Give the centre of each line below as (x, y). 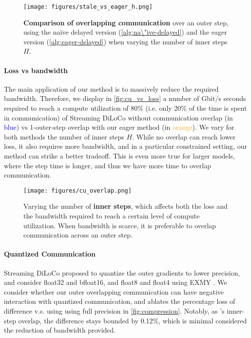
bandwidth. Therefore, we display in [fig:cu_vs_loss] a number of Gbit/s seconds (125, 98)
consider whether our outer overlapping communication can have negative (114, 291)
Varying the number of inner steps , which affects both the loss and (125, 206)
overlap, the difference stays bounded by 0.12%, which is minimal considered (133, 320)
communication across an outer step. (78, 235)
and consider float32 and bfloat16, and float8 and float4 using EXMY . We (116, 282)
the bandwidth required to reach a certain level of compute (112, 216)
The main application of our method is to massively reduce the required (111, 89)
